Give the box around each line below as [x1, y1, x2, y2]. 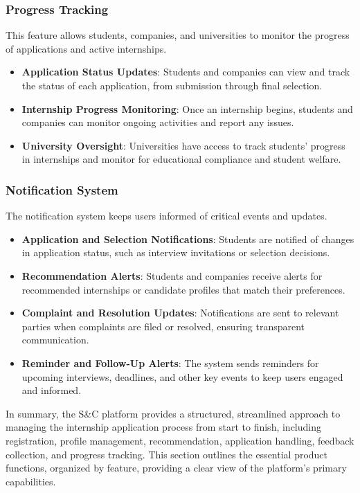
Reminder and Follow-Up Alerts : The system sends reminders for [21, 355, 319, 370]
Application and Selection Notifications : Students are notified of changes [21, 231, 354, 246]
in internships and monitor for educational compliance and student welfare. [21, 152, 341, 166]
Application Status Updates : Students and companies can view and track [21, 64, 350, 79]
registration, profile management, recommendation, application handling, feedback [6, 433, 354, 447]
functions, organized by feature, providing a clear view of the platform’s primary [6, 460, 347, 475]
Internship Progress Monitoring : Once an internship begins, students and [21, 101, 353, 116]
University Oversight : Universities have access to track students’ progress [21, 138, 345, 152]
